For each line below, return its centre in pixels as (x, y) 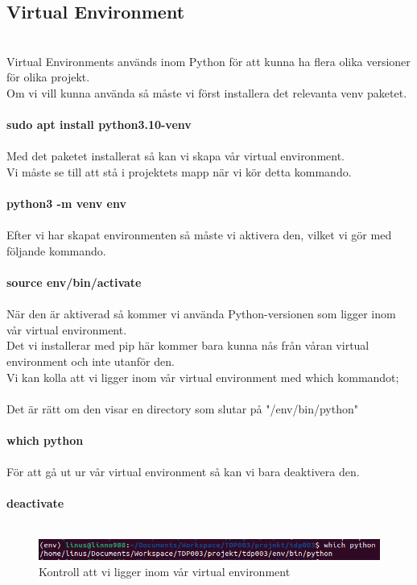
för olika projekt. (48, 77)
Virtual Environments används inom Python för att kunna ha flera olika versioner (208, 61)
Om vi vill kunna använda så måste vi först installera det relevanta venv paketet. (207, 92)
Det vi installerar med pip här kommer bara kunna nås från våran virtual (188, 345)
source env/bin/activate (74, 282)
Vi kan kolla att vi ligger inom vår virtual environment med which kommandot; (203, 377)
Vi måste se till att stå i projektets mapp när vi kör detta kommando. (179, 171)
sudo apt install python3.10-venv (99, 124)
